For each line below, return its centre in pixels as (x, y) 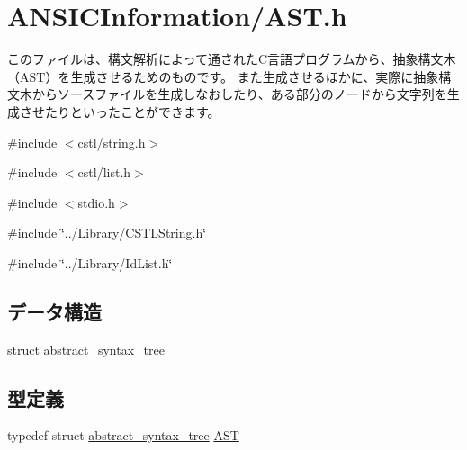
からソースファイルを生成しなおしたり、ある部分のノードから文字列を (239, 94)
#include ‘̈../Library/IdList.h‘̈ (90, 262)
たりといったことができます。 (132, 111)
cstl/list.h (104, 172)
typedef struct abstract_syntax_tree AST (123, 435)
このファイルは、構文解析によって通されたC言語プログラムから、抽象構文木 (232, 59)
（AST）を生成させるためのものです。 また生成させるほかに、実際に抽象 (223, 76)
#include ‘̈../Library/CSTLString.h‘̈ (107, 233)
